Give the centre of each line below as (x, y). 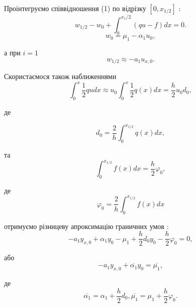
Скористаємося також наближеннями (60, 76)
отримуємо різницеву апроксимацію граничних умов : (86, 226)
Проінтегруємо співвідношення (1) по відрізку (75, 8)
